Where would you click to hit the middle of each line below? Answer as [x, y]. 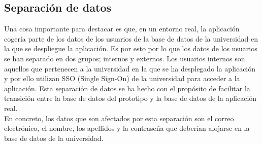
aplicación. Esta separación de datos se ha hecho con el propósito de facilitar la [127, 88]
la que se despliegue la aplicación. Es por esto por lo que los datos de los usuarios [131, 48]
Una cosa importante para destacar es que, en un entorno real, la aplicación [122, 29]
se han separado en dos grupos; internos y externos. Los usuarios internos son [125, 58]
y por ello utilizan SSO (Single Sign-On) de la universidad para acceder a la [122, 78]
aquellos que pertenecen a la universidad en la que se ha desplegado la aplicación [130, 68]
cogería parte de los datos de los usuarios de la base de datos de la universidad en [131, 38]
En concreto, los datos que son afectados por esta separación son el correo [119, 118]
